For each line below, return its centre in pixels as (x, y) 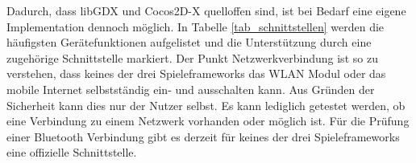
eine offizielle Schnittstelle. (72, 152)
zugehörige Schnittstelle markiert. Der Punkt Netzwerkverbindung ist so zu (192, 57)
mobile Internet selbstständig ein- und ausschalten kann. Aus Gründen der (191, 89)
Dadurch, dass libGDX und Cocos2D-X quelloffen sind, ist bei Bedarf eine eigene (206, 10)
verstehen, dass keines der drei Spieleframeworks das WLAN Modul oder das (196, 73)
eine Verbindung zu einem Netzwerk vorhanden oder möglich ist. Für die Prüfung (208, 121)
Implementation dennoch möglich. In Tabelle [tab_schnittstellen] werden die (196, 26)
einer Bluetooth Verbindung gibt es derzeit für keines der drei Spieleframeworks (203, 136)
